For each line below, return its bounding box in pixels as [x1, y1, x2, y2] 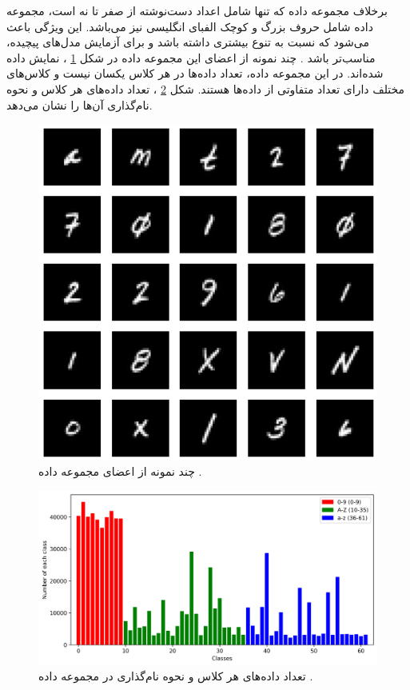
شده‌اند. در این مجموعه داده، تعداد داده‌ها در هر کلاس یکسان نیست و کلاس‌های [6, 65, 384, 82]
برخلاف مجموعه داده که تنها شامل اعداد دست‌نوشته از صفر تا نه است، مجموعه [6, 2, 388, 18]
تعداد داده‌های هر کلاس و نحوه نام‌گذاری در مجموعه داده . [38, 668, 313, 684]
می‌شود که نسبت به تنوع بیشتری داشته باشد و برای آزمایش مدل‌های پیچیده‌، [6, 34, 369, 50]
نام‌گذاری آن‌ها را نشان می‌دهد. [6, 96, 153, 113]
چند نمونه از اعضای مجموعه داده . [38, 462, 202, 479]
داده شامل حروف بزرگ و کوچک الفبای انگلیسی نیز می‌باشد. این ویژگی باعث [6, 18, 373, 34]
